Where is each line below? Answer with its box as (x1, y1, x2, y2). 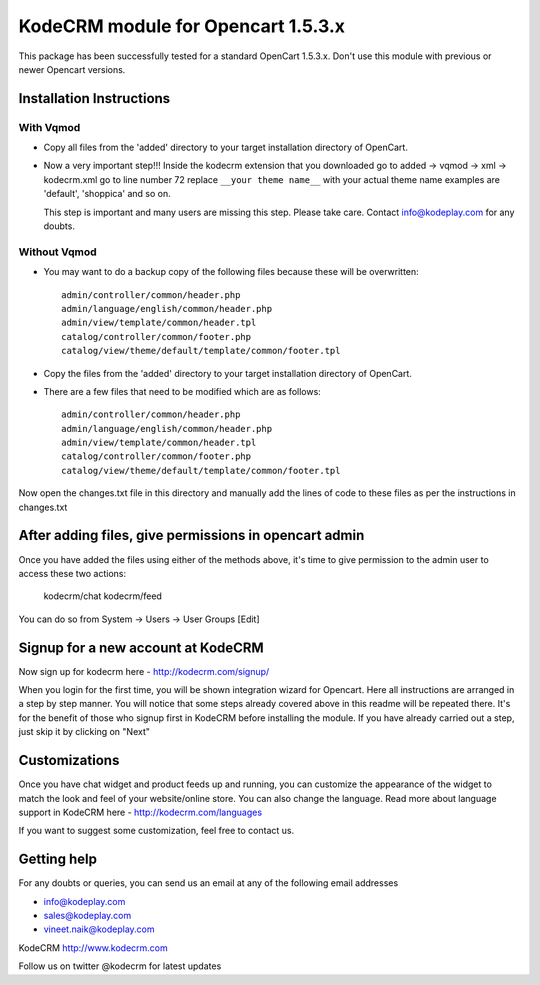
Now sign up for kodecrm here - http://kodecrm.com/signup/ (18, 665, 270, 677)
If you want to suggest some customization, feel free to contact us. (18, 825, 295, 837)
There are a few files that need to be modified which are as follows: (43, 385, 322, 397)
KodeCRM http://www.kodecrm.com (18, 941, 169, 954)
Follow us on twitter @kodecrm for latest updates (18, 960, 222, 972)
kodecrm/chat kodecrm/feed (43, 590, 162, 602)
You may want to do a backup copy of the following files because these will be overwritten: (43, 266, 419, 278)
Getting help (18, 851, 97, 868)
